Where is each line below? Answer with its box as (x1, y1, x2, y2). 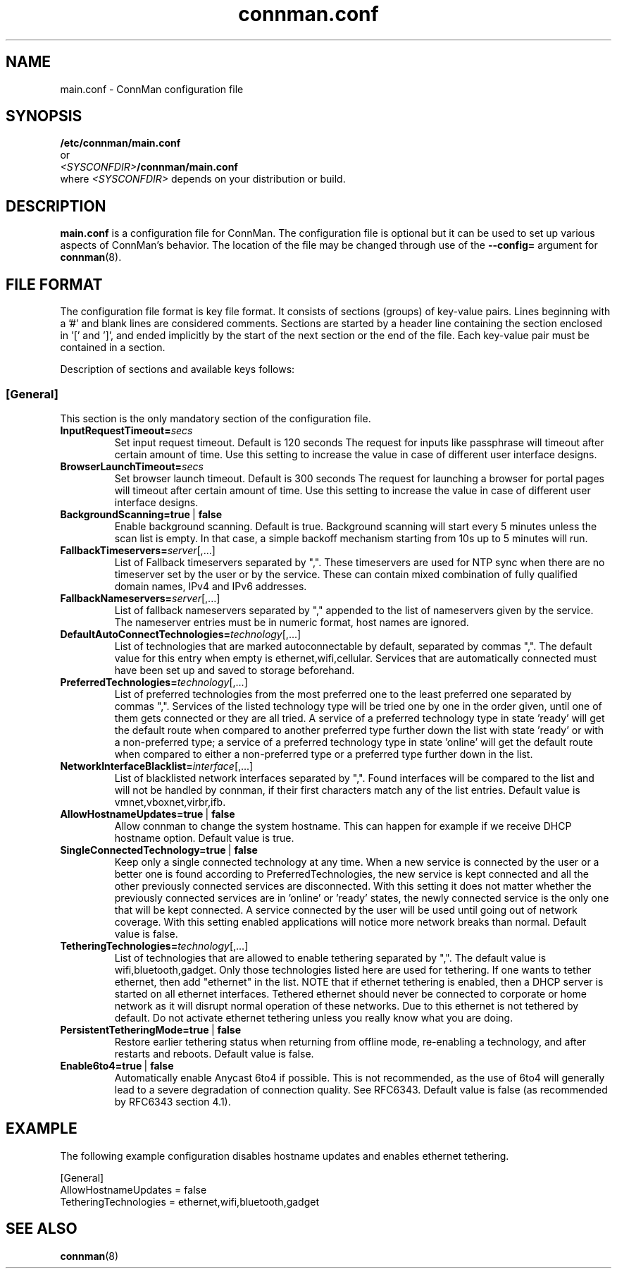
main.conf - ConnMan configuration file (60, 82, 244, 95)
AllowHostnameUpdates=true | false (60, 807, 235, 820)
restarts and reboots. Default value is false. (114, 1047, 314, 1060)
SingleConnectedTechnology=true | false (60, 843, 258, 856)
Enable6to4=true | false (60, 1059, 174, 1072)
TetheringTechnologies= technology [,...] (60, 939, 249, 952)
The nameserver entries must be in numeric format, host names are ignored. (114, 615, 469, 628)
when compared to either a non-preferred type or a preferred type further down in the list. (114, 747, 533, 760)
